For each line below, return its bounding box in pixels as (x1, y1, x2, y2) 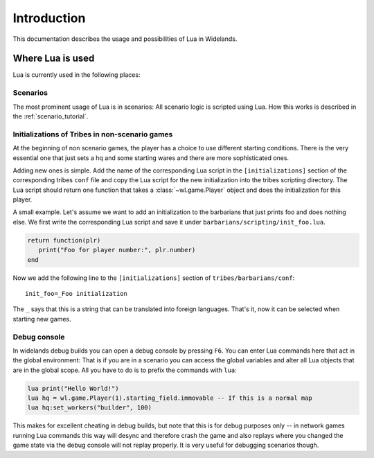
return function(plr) (27, 236, 101, 244)
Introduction (12, 10, 86, 26)
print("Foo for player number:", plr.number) (38, 246, 196, 254)
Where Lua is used (12, 53, 95, 64)
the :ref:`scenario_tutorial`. (12, 112, 89, 121)
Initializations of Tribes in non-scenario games (12, 129, 173, 139)
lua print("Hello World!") (27, 385, 119, 392)
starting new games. (12, 315, 72, 323)
